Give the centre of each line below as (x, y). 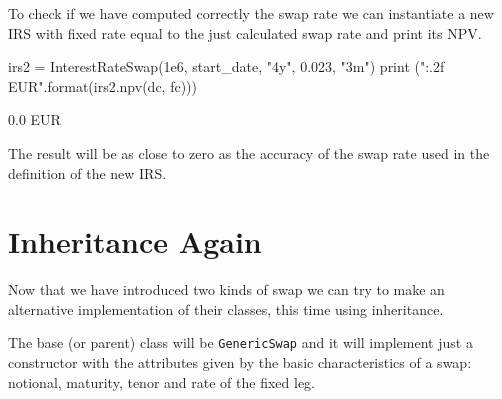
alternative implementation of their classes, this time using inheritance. (226, 308)
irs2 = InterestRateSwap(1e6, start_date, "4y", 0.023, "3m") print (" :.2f (226, 66)
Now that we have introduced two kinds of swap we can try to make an (226, 289)
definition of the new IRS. (87, 172)
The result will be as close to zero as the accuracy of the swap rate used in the (249, 152)
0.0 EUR (34, 119)
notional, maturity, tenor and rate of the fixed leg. (161, 381)
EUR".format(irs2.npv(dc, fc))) (102, 85)
